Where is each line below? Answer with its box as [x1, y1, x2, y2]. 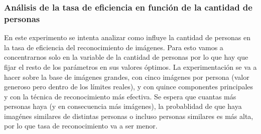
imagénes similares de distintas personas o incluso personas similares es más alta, [4, 110, 253, 121]
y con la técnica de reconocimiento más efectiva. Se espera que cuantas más [4, 91, 236, 101]
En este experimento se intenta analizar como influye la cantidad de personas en [4, 32, 250, 43]
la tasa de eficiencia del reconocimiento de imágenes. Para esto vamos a [4, 42, 223, 52]
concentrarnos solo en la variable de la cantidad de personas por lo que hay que [4, 52, 248, 62]
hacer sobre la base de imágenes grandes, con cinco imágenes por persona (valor [4, 71, 249, 82]
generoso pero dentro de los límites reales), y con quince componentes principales [4, 81, 253, 92]
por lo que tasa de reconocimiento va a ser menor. [4, 120, 158, 131]
